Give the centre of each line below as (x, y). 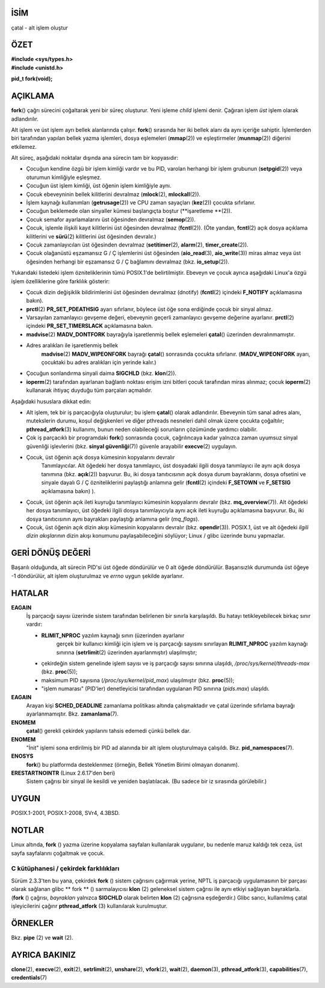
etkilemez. (24, 146)
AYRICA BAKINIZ (44, 955)
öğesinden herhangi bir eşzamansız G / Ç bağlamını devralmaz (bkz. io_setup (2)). (128, 262)
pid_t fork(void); (32, 79)
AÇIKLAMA (33, 96)
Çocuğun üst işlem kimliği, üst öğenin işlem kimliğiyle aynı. (99, 186)
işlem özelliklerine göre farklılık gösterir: (60, 281)
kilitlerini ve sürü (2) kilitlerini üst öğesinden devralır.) (91, 236)
